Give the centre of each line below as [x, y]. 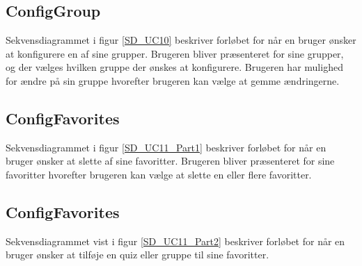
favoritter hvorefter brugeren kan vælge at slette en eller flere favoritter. [159, 174]
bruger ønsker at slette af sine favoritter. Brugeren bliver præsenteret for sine [170, 161]
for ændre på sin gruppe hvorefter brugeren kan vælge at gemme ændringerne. [173, 80]
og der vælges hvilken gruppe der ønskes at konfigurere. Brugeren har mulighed [174, 67]
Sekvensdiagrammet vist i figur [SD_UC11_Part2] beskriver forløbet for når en [175, 241]
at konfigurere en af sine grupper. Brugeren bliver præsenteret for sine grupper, [175, 53]
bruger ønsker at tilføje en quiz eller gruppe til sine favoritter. [137, 255]
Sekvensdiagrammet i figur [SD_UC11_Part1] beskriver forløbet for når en [166, 147]
